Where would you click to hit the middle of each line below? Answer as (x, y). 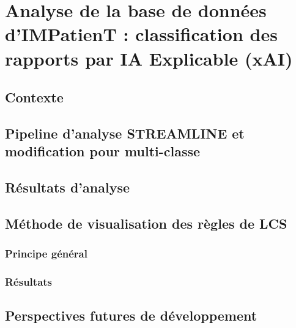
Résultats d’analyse (67, 187)
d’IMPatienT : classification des (141, 34)
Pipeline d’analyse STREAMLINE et (125, 133)
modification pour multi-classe (103, 151)
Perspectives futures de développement (131, 315)
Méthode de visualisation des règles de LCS (146, 223)
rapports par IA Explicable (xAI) (149, 58)
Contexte (34, 97)
